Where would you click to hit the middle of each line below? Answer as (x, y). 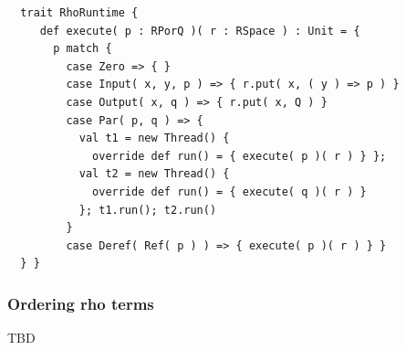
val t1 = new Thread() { (154, 138)
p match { (83, 49)
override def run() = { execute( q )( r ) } (229, 191)
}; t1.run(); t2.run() (148, 210)
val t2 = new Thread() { (154, 174)
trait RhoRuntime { (79, 13)
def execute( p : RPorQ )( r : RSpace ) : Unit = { (200, 31)
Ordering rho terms (81, 303)
